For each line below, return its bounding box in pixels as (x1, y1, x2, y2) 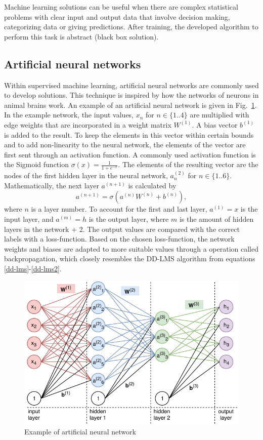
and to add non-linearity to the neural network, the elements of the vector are (4, 139, 246, 150)
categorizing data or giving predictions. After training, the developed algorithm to (4, 21, 258, 32)
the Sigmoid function (4, 159, 69, 170)
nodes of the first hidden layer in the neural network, (4, 170, 168, 181)
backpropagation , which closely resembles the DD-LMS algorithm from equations (4, 253, 255, 264)
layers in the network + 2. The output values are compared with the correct (4, 223, 240, 234)
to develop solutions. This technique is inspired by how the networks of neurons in (4, 90, 259, 100)
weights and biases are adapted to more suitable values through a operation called (4, 243, 258, 254)
